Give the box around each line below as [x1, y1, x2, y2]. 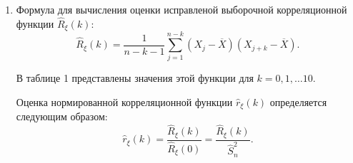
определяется [269, 94, 327, 109]
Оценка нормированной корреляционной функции [16, 94, 233, 109]
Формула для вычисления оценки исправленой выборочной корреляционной [16, 2, 347, 16]
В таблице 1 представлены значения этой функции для [16, 70, 254, 85]
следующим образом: [16, 109, 108, 124]
